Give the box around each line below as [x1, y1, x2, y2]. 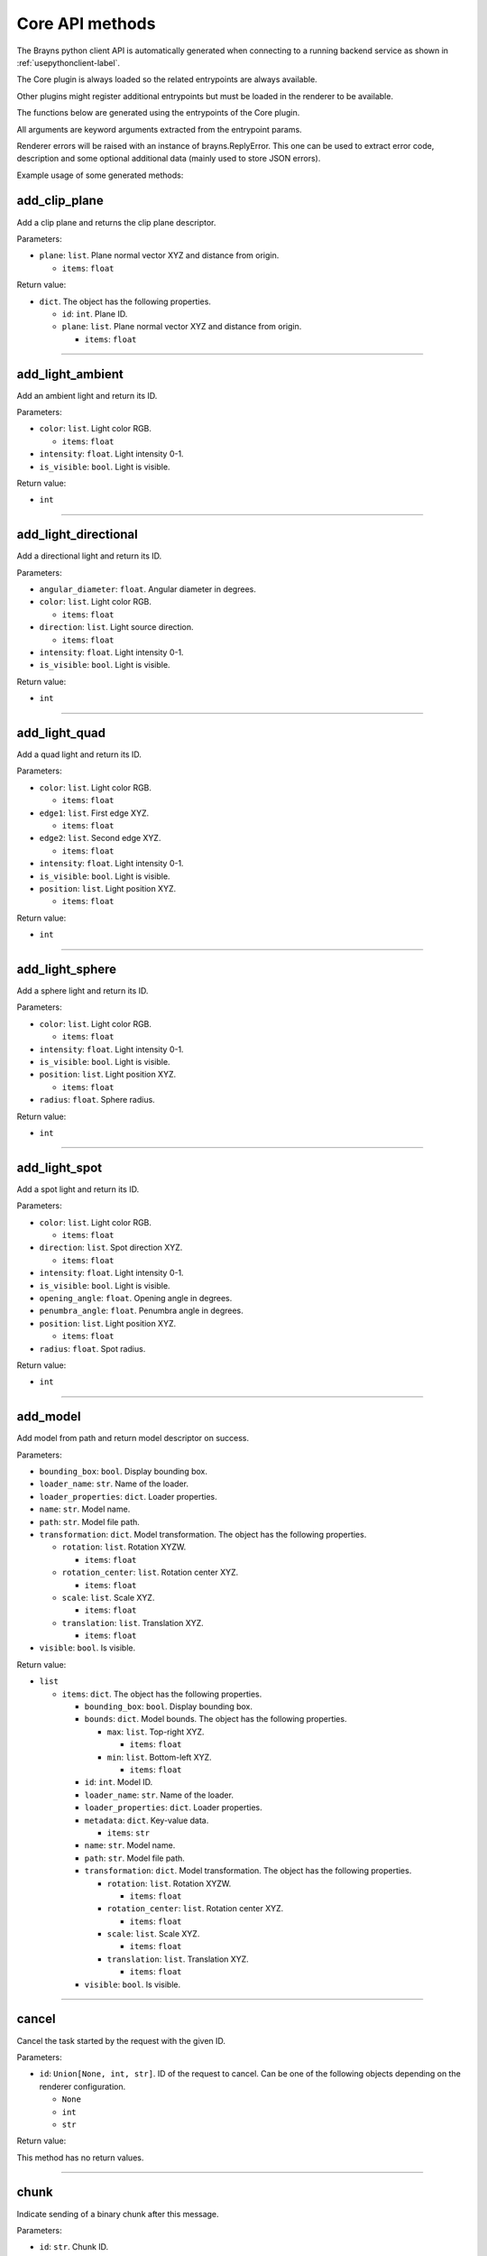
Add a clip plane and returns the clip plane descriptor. [16, 217, 216, 227]
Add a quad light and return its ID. [16, 749, 142, 760]
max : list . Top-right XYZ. [106, 1726, 205, 1737]
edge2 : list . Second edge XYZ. [39, 833, 161, 844]
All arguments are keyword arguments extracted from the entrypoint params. [16, 124, 302, 134]
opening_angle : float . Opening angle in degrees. [39, 1292, 233, 1303]
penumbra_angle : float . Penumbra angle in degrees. [39, 1305, 243, 1317]
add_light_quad [16, 725, 106, 740]
